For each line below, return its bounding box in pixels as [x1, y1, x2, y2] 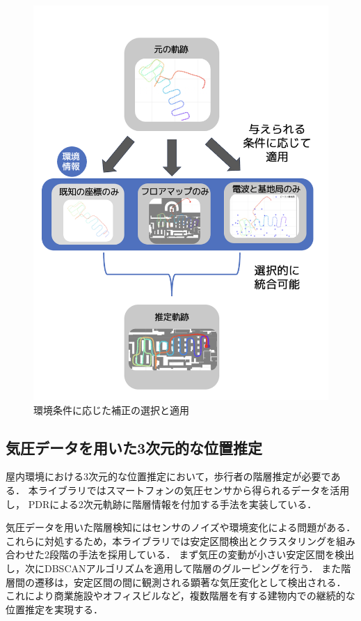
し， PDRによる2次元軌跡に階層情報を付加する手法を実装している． [6, 496, 317, 511]
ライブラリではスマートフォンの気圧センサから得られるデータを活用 [38, 483, 350, 498]
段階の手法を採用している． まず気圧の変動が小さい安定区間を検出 [49, 547, 355, 562]
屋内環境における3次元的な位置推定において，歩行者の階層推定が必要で [6, 469, 331, 484]
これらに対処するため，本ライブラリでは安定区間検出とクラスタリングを [6, 533, 337, 548]
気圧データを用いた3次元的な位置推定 [6, 436, 263, 458]
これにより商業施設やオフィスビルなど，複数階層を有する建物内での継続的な [6, 588, 355, 603]
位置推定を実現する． [6, 601, 103, 616]
